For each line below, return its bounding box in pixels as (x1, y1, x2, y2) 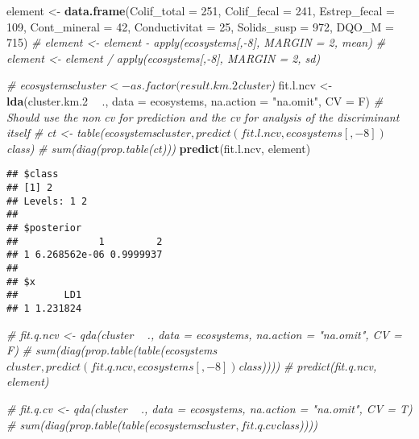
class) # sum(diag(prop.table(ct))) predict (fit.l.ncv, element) (6, 139, 311, 156)
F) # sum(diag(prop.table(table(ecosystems (6, 342, 218, 358)
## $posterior (6, 222, 82, 234)
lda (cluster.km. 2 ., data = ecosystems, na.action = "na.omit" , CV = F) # (6, 92, 384, 109)
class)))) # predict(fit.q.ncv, (238, 357, 377, 374)
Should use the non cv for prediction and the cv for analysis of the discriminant (6, 108, 400, 125)
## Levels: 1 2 (6, 195, 88, 207)
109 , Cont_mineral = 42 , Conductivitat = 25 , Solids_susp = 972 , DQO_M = (6, 18, 394, 35)
